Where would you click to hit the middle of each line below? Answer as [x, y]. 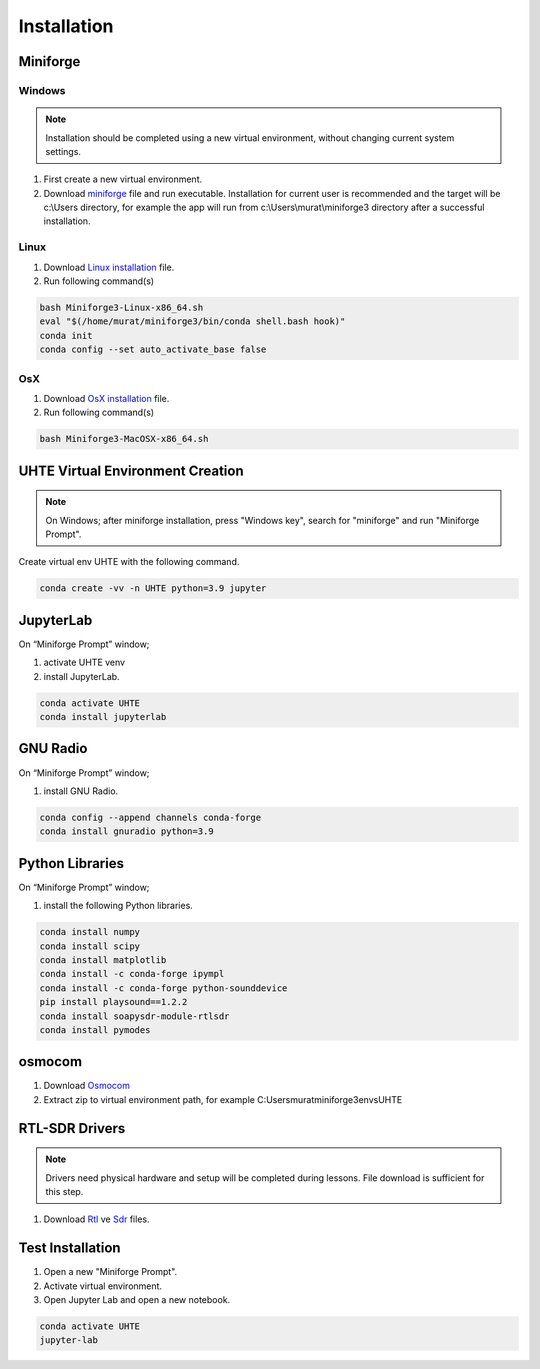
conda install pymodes [95, 1029]
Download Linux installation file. [109, 267]
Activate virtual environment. [103, 1286]
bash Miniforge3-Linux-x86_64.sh [121, 307]
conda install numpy [89, 932]
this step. [64, 1192]
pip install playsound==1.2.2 [113, 1002]
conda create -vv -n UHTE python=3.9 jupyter [153, 588]
